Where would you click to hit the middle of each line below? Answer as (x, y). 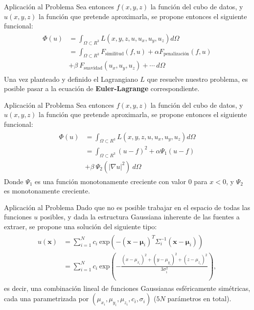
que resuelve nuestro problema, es (197, 79)
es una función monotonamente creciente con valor (110, 181)
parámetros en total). (199, 298)
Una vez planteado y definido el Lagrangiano (71, 79)
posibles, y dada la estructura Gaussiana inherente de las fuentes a (140, 217)
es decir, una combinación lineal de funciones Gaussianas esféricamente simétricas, (127, 288)
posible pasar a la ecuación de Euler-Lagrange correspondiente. (102, 88)
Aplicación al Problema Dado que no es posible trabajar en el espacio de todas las (127, 207)
